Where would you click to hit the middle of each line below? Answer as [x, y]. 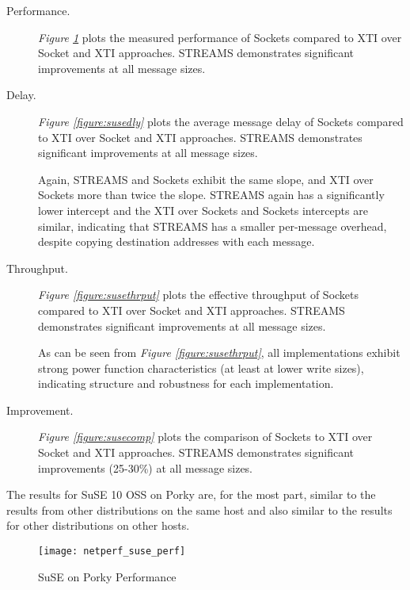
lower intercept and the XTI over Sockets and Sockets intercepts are [203, 210]
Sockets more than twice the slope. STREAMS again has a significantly [211, 195]
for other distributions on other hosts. [98, 525]
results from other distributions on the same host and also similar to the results [199, 510]
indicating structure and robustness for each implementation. [186, 383]
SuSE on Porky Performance [107, 576]
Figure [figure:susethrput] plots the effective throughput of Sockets [199, 295]
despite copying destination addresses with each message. [177, 241]
